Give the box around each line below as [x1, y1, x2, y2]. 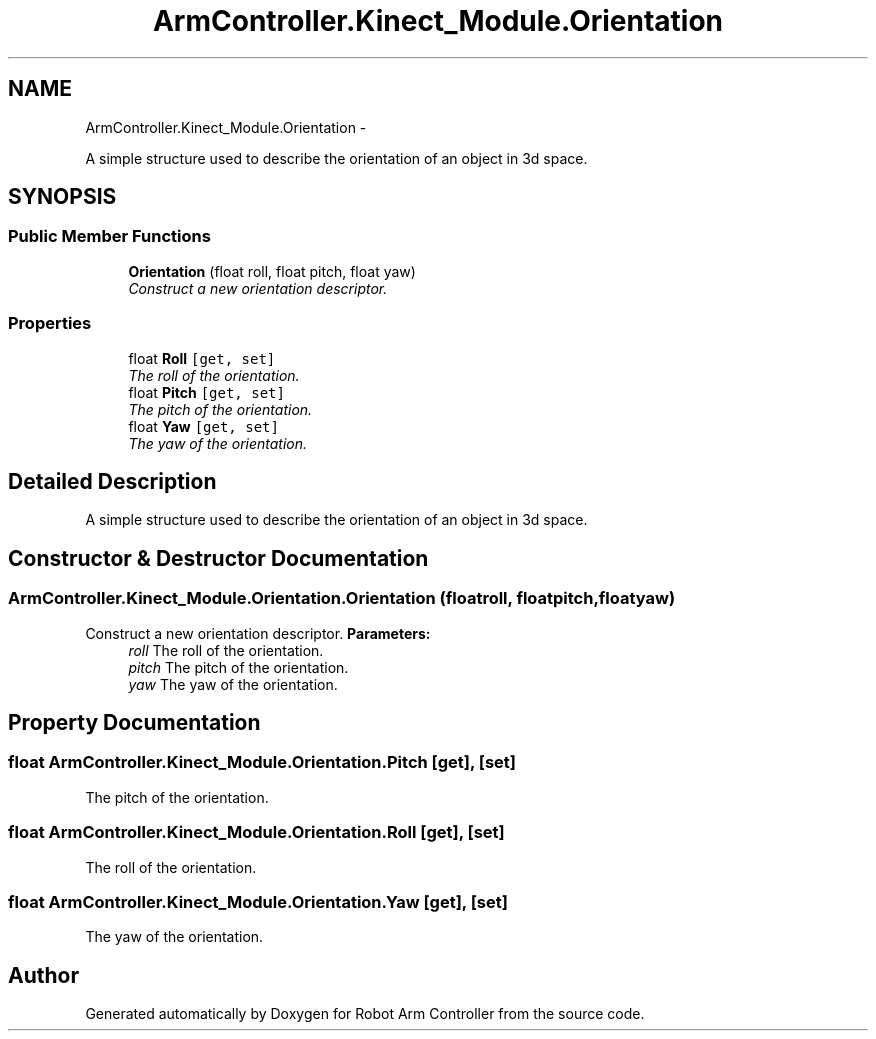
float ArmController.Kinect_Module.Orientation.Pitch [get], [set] [8, 752, 516, 773]
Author [8, 962, 79, 988]
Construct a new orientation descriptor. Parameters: [85, 624, 431, 642]
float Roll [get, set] [128, 349, 276, 367]
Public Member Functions [8, 226, 211, 247]
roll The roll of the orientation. [128, 641, 324, 659]
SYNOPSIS [8, 184, 117, 210]
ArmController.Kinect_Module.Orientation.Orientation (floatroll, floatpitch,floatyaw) [8, 588, 676, 609]
